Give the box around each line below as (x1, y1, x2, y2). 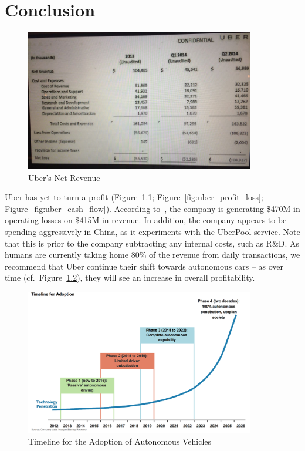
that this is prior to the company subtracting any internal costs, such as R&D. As (5, 237, 300, 249)
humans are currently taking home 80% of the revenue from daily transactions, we (5, 248, 300, 261)
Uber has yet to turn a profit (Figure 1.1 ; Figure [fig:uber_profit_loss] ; (5, 191, 263, 203)
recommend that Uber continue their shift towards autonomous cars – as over (5, 260, 284, 272)
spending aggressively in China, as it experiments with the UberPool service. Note (5, 225, 300, 237)
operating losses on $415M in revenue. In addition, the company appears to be (5, 214, 287, 226)
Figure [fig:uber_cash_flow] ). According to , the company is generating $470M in (5, 202, 300, 214)
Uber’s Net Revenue (28, 171, 100, 183)
